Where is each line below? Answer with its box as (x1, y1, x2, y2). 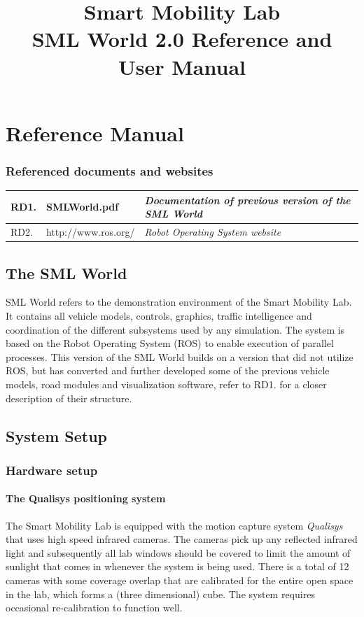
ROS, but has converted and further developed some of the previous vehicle (6, 363, 330, 378)
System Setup (6, 425, 108, 446)
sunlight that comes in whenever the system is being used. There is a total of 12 (6, 559, 349, 574)
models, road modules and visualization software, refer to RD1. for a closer (6, 376, 327, 391)
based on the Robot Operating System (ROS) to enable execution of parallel (6, 336, 334, 350)
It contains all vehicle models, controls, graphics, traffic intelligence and (6, 308, 312, 322)
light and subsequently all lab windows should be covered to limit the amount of (6, 545, 351, 560)
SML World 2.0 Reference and (31, 24, 332, 53)
